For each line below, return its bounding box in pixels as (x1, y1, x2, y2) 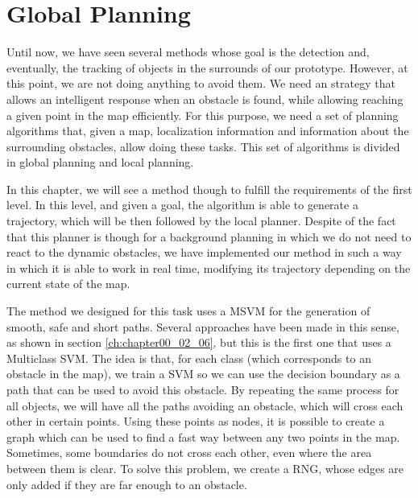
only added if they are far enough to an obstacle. (6, 475, 247, 492)
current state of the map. (6, 275, 130, 292)
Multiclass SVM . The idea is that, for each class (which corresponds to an (6, 349, 371, 366)
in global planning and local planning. (6, 154, 194, 171)
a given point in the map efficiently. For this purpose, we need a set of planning (6, 106, 399, 123)
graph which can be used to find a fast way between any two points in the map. (6, 428, 400, 445)
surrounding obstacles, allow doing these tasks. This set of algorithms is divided (6, 138, 400, 154)
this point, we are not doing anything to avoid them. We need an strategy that (6, 75, 395, 92)
